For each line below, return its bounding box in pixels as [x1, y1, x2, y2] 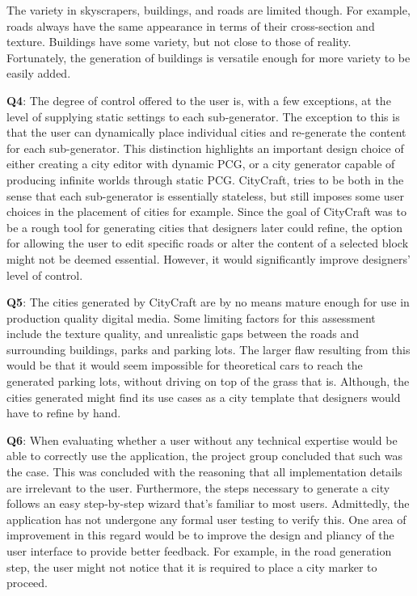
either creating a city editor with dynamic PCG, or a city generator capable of [6, 155, 395, 172]
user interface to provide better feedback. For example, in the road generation [6, 543, 392, 559]
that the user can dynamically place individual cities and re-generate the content [6, 124, 406, 141]
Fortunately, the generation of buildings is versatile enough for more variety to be [6, 49, 411, 66]
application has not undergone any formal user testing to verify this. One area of [6, 510, 406, 527]
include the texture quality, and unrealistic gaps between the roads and [6, 325, 359, 342]
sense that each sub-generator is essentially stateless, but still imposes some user [6, 187, 404, 204]
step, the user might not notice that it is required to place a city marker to [6, 558, 377, 575]
